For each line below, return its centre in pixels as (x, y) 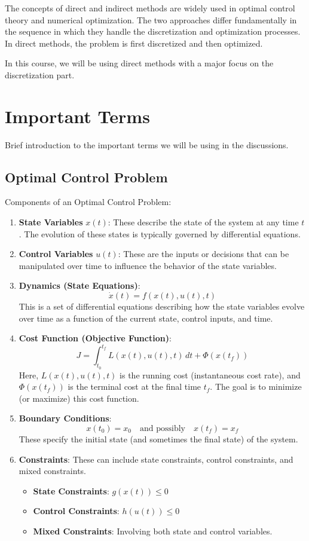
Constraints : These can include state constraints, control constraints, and (156, 459)
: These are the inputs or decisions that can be (204, 254)
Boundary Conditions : (65, 418)
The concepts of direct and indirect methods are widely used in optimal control (150, 8)
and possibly (162, 428)
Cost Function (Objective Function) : (95, 338)
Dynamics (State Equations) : (79, 285)
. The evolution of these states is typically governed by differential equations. (160, 233)
